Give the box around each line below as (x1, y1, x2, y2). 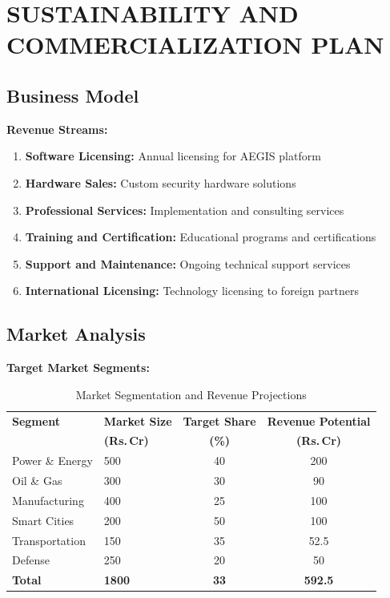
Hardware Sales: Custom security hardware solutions (25, 174, 296, 191)
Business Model (6, 83, 139, 107)
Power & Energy (12, 452, 93, 469)
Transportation (12, 531, 86, 548)
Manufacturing (12, 491, 84, 508)
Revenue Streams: (6, 120, 108, 137)
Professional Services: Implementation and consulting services (25, 201, 344, 218)
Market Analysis (6, 321, 146, 346)
